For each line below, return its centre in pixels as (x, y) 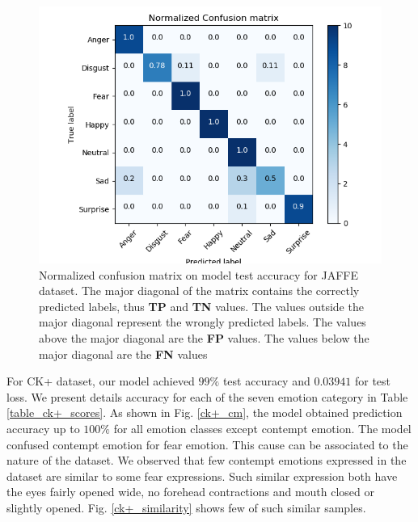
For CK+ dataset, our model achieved (101, 381)
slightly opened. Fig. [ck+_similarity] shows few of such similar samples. (186, 507)
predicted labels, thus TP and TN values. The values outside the (201, 306)
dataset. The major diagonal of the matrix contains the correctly (199, 290)
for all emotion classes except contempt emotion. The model (262, 428)
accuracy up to (43, 428)
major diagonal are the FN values (123, 354)
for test (373, 381)
